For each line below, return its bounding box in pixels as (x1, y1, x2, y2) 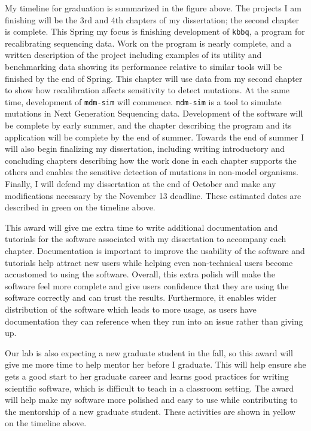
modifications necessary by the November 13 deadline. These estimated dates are (5, 189, 301, 201)
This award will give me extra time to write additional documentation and (5, 221, 278, 233)
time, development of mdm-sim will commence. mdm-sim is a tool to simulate (5, 95, 282, 108)
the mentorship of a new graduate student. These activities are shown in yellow (5, 405, 295, 417)
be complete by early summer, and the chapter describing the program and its (5, 119, 292, 132)
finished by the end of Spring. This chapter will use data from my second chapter (5, 72, 303, 84)
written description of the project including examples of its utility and (5, 48, 262, 61)
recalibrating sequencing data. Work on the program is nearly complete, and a (5, 36, 292, 49)
